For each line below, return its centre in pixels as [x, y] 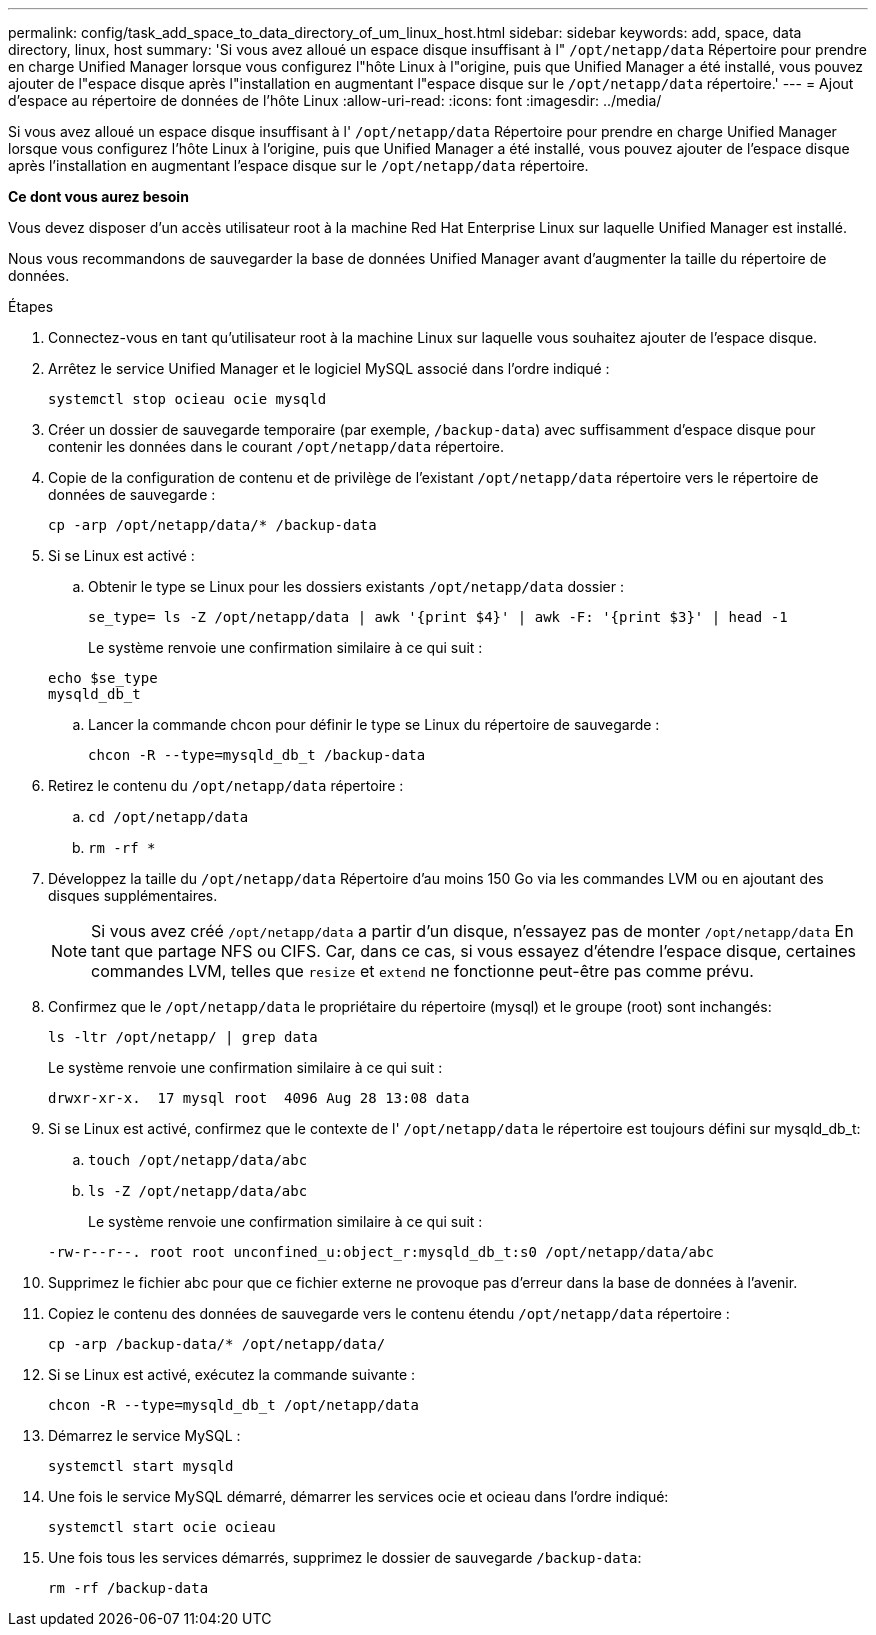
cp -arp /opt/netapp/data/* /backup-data [212, 525]
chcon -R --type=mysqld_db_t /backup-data [257, 755]
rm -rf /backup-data [128, 1588]
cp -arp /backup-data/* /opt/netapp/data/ [217, 1344]
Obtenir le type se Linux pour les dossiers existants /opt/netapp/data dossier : [356, 586]
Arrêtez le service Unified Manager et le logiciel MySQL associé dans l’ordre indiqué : [329, 368]
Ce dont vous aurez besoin [98, 196]
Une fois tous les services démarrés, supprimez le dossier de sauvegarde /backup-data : [345, 1557]
